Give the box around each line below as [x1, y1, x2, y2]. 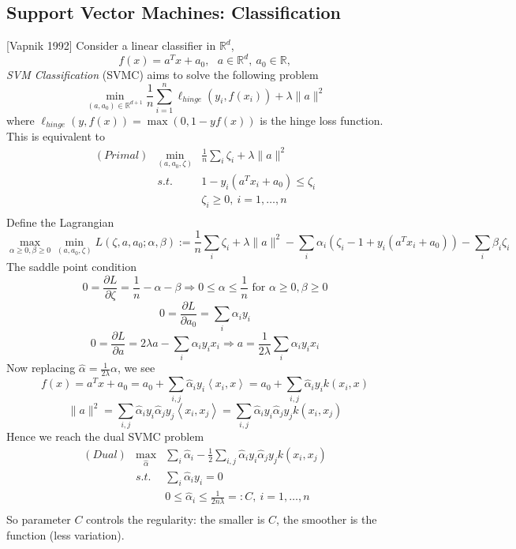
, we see [118, 359, 155, 376]
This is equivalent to [6, 128, 105, 145]
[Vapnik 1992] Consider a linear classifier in [6, 37, 216, 54]
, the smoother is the [276, 511, 377, 528]
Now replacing [6, 359, 76, 376]
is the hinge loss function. [260, 112, 383, 129]
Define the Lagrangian [6, 213, 114, 230]
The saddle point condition [6, 258, 136, 275]
